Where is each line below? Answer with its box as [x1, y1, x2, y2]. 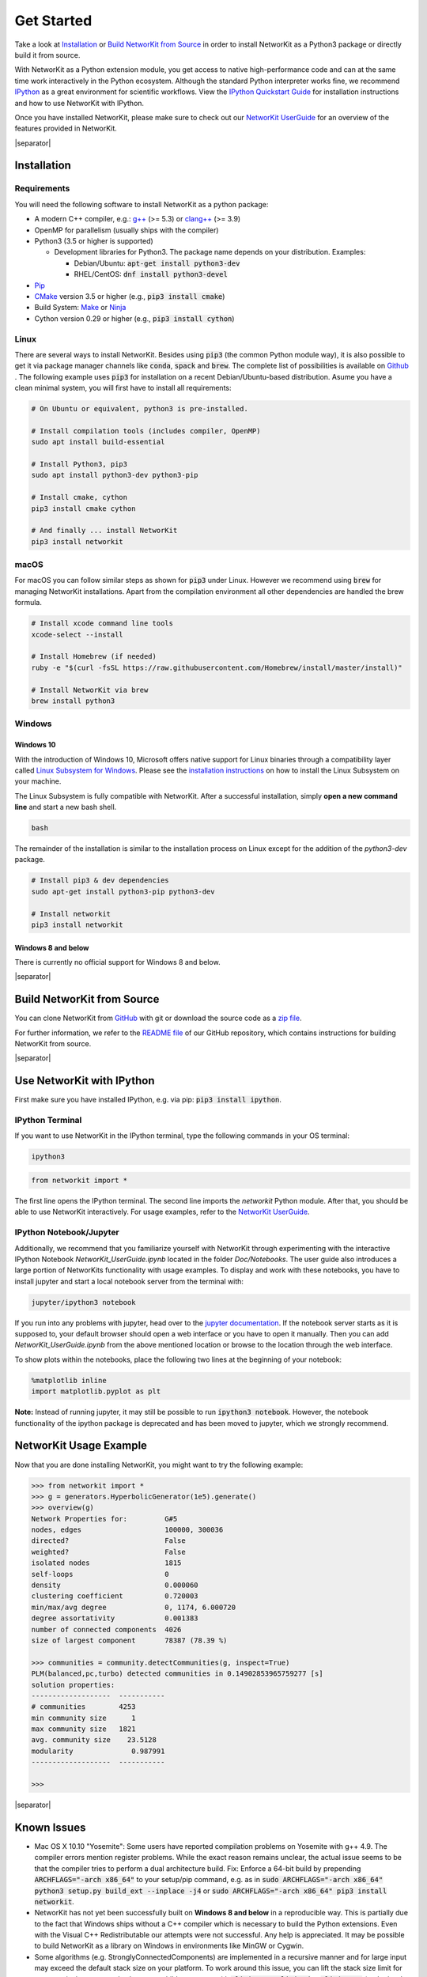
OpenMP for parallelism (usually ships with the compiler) [34, 225, 219, 235]
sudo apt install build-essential [31, 437, 165, 447]
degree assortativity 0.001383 [31, 1614, 198, 1623]
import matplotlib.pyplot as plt [31, 1387, 161, 1396]
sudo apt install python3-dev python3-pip [31, 471, 198, 480]
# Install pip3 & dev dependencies [31, 876, 169, 885]
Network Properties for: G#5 [31, 1514, 178, 1523]
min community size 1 [31, 1713, 136, 1722]
